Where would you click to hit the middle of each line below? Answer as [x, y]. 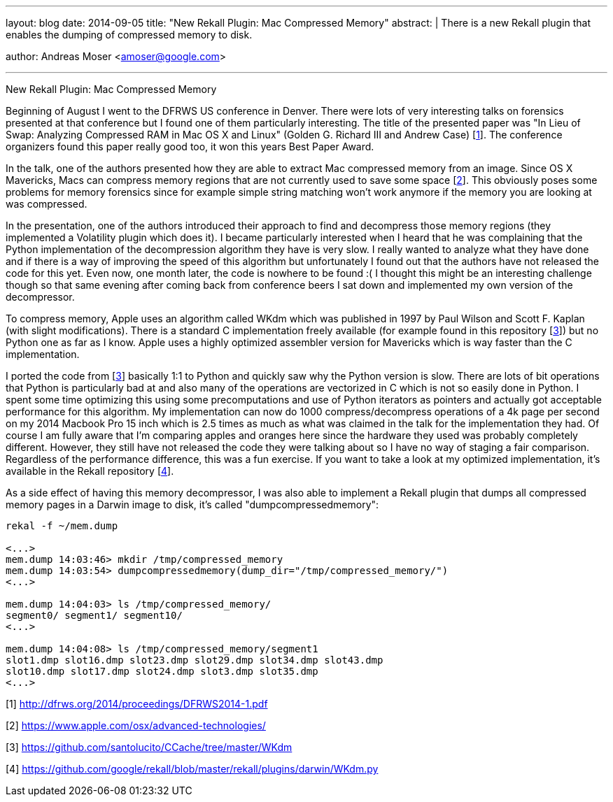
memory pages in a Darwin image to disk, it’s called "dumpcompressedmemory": [192, 504]
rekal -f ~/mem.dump [62, 526]
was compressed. [47, 204]
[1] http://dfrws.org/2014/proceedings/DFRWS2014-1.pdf [137, 704]
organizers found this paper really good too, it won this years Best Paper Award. [190, 146]
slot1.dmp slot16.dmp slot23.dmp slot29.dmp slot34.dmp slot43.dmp [195, 660]
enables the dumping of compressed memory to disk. [129, 35]
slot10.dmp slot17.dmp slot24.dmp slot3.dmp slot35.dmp [162, 671]
